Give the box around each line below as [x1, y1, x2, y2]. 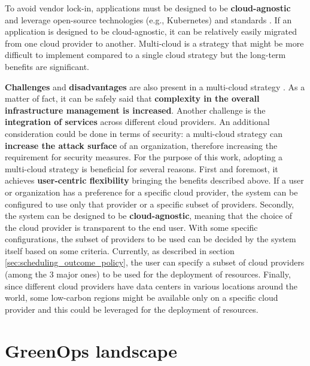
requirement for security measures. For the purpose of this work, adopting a [5, 151, 283, 163]
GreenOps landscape [5, 338, 178, 362]
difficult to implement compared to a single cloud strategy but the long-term [5, 48, 286, 61]
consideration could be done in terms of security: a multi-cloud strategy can [5, 127, 283, 139]
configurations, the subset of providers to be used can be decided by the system [5, 233, 296, 245]
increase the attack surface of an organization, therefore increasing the [5, 139, 278, 151]
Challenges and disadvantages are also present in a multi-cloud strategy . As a [5, 80, 305, 93]
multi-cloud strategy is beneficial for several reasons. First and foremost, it [5, 162, 278, 175]
